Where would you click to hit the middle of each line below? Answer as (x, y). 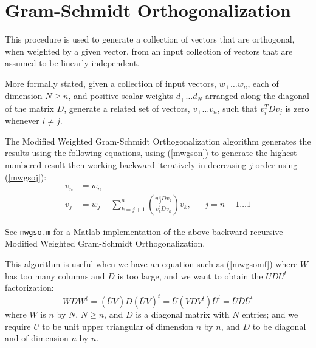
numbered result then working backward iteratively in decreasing (126, 165)
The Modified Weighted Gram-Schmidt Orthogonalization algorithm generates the (158, 141)
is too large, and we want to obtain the (190, 275)
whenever (22, 121)
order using (276, 165)
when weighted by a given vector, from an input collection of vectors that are (149, 51)
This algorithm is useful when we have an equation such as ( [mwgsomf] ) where (151, 264)
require (18, 326)
